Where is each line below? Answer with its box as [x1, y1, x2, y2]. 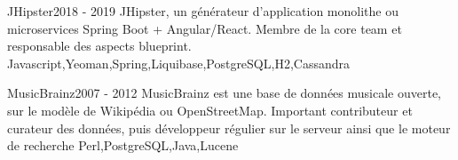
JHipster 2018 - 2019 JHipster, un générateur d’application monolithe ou [7, 2, 399, 20]
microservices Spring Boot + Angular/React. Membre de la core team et [7, 19, 402, 37]
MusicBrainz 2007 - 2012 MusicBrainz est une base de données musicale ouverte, [7, 84, 441, 102]
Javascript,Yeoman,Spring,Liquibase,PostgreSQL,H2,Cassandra [7, 53, 350, 72]
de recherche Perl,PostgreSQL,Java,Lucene [7, 136, 239, 155]
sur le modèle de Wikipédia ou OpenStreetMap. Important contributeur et [7, 100, 413, 119]
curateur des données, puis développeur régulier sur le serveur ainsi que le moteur [7, 118, 451, 137]
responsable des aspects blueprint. [7, 36, 192, 55]
